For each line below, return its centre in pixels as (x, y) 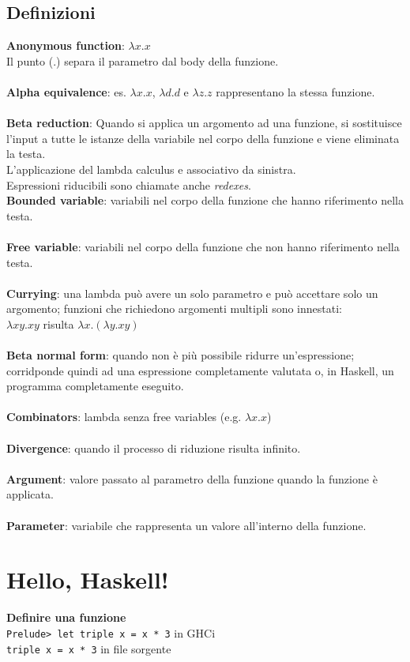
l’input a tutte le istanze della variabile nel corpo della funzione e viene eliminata (203, 138)
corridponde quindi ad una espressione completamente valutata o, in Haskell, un (200, 370)
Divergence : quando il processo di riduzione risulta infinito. (154, 448)
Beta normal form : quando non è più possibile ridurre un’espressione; (181, 355)
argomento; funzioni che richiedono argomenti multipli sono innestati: (174, 308)
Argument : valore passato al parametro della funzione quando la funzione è (192, 478)
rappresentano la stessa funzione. (295, 91)
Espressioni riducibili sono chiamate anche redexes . (129, 184)
